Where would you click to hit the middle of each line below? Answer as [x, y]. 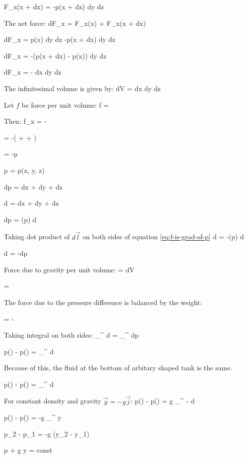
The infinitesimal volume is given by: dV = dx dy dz [82, 88]
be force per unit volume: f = [65, 105]
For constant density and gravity [53, 401]
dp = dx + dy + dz [33, 186]
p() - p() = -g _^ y [33, 417]
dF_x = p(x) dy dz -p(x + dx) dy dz [60, 39]
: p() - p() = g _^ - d [163, 401]
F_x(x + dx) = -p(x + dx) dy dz [54, 6]
